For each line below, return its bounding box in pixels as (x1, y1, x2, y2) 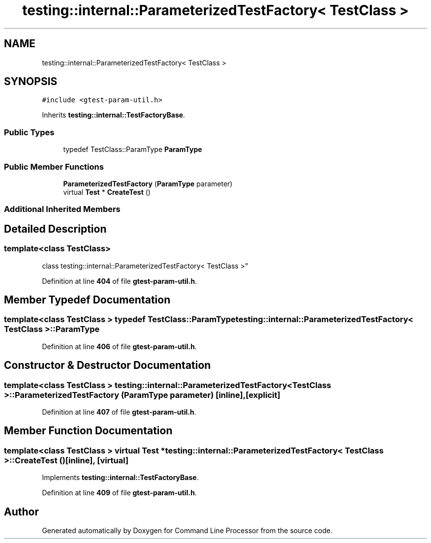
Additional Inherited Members (4, 204, 121, 214)
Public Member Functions (4, 161, 104, 172)
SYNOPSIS (4, 75, 58, 88)
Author (4, 505, 39, 518)
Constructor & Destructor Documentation (4, 359, 211, 372)
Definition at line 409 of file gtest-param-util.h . (42, 488, 197, 497)
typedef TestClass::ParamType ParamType (63, 145, 202, 154)
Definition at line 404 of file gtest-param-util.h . (42, 276, 197, 285)
